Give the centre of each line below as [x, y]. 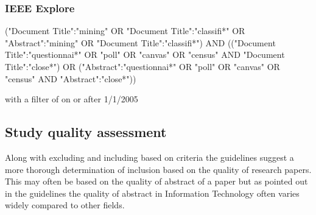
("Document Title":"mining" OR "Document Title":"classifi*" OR [125, 31]
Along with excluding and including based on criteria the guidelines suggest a [149, 157]
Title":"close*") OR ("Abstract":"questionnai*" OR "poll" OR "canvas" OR [142, 66]
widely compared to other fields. [65, 205]
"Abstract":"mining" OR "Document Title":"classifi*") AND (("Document [140, 42]
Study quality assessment [86, 132]
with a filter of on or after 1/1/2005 [72, 99]
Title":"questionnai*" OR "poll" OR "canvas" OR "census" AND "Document [145, 55]
